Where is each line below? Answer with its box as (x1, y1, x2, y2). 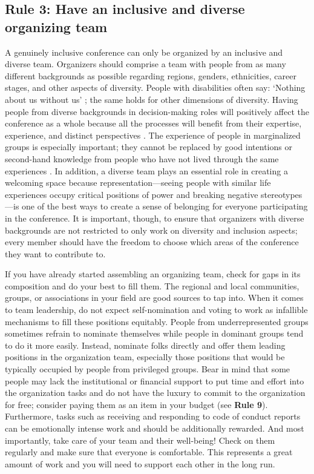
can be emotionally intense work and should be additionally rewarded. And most (5, 422, 304, 434)
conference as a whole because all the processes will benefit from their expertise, (5, 117, 302, 130)
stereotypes (261, 188, 303, 200)
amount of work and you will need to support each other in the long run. (5, 457, 275, 470)
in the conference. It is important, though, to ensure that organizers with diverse (5, 211, 304, 224)
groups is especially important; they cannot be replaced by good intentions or (5, 140, 292, 153)
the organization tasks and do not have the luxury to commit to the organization (5, 386, 306, 399)
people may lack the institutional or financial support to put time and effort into (5, 374, 304, 387)
